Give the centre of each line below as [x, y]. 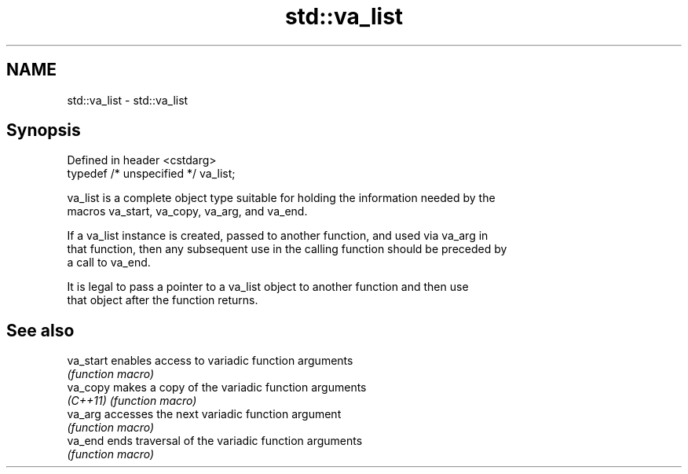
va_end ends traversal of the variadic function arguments [215, 441]
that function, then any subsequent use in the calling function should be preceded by [287, 249]
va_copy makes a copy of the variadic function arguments [217, 388]
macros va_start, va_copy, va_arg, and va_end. [187, 211]
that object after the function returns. [163, 300]
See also [40, 330]
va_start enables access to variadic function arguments [210, 361]
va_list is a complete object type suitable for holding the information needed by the [281, 198]
